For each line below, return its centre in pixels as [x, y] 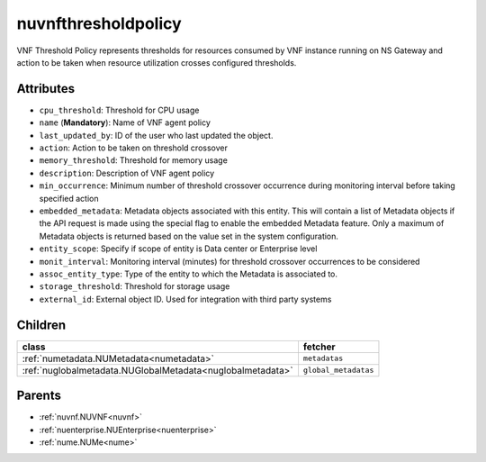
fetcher [319, 347]
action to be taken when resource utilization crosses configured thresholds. [157, 62]
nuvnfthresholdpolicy [99, 23]
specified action [69, 198]
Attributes [46, 89]
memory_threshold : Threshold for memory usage [134, 160]
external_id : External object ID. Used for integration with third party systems [185, 299]
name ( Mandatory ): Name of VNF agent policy [125, 122]
